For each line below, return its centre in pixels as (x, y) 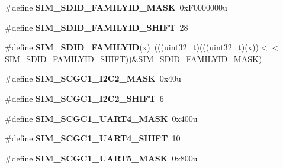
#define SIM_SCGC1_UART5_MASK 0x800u (101, 158)
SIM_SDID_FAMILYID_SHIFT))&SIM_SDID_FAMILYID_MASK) (134, 58)
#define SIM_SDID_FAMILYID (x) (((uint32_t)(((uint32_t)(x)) (132, 47)
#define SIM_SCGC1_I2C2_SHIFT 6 (84, 98)
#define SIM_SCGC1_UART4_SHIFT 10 (93, 138)
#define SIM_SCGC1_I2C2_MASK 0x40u (93, 78)
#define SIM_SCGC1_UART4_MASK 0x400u (101, 118)
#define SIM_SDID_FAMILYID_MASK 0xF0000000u (116, 7)
